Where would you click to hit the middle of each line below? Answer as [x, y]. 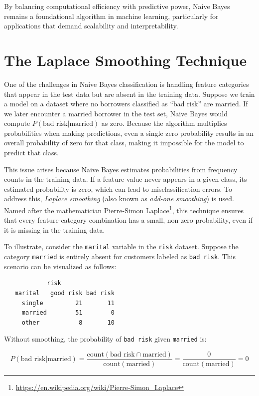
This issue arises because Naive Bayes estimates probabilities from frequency [121, 169]
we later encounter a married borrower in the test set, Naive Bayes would [116, 113]
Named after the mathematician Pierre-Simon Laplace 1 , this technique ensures [124, 209]
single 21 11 [68, 303]
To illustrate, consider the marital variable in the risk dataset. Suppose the [121, 246]
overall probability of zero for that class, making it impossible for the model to [124, 143]
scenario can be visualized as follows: [60, 266]
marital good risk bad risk [65, 293]
